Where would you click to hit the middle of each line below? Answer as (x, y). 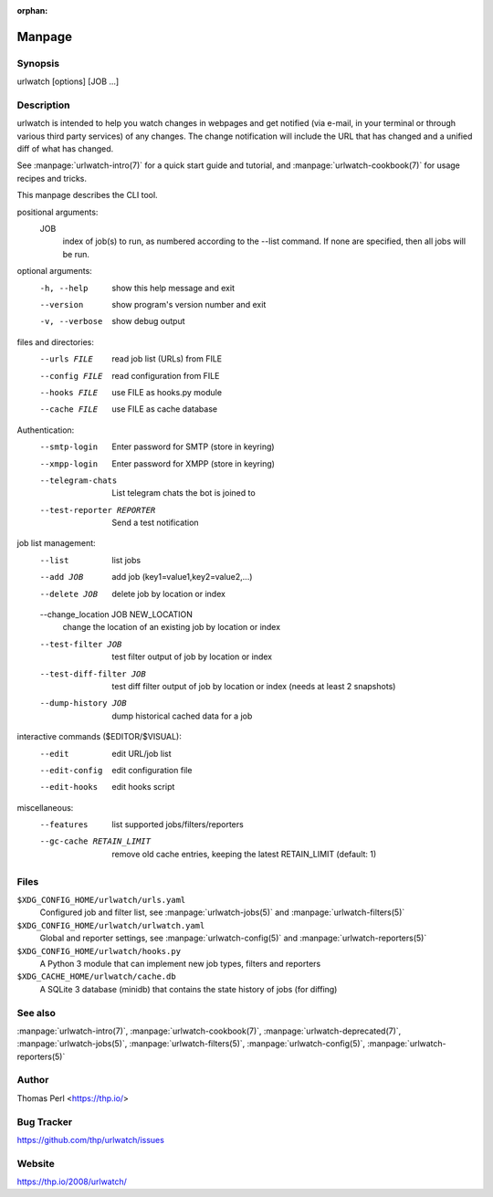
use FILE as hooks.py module (167, 392)
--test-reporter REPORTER (98, 510)
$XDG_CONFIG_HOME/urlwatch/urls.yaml (101, 900)
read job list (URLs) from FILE (167, 359)
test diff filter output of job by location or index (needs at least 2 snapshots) (254, 686)
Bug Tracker (45, 1121)
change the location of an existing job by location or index (172, 627)
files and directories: (56, 341)
